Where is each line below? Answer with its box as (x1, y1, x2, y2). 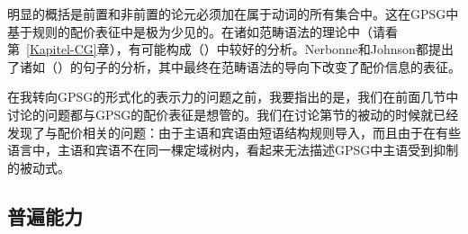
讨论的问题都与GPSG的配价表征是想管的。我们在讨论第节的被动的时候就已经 (7, 104, 459, 123)
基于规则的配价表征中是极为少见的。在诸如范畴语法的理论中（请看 (7, 22, 398, 40)
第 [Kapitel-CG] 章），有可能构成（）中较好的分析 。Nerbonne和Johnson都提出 (7, 40, 454, 58)
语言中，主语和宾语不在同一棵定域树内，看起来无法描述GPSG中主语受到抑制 (7, 140, 459, 159)
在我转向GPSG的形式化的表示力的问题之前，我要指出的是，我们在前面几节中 (7, 87, 459, 106)
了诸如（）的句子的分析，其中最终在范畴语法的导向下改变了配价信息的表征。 (7, 57, 461, 76)
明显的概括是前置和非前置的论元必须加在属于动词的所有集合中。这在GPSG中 (7, 4, 459, 22)
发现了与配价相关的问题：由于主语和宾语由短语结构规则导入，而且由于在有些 (7, 122, 461, 141)
